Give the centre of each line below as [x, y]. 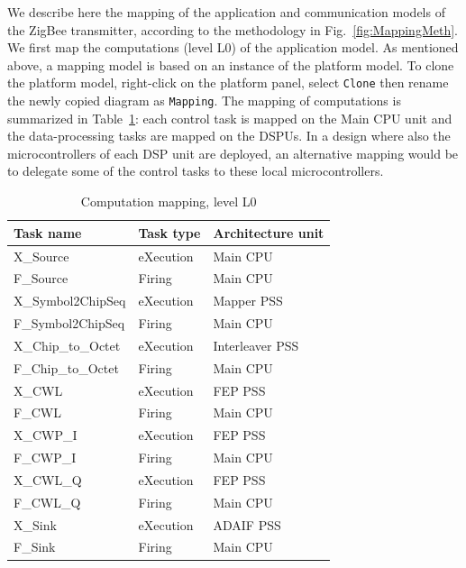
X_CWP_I [46, 435]
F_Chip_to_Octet [66, 367]
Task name [48, 232]
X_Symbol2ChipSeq [70, 301]
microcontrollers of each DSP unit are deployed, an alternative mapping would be [233, 153]
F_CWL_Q [47, 502]
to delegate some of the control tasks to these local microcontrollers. [196, 171]
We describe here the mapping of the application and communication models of [226, 12]
